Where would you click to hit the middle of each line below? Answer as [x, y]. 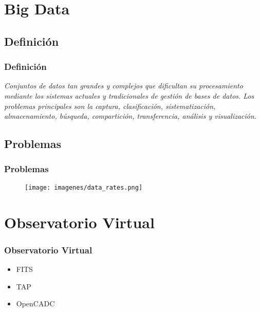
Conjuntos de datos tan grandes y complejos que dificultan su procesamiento [124, 86]
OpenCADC [35, 304]
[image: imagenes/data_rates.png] [84, 187]
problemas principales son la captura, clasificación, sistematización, [110, 106]
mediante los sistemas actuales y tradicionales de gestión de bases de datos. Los [129, 95]
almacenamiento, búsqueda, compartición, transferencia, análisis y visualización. [131, 116]
